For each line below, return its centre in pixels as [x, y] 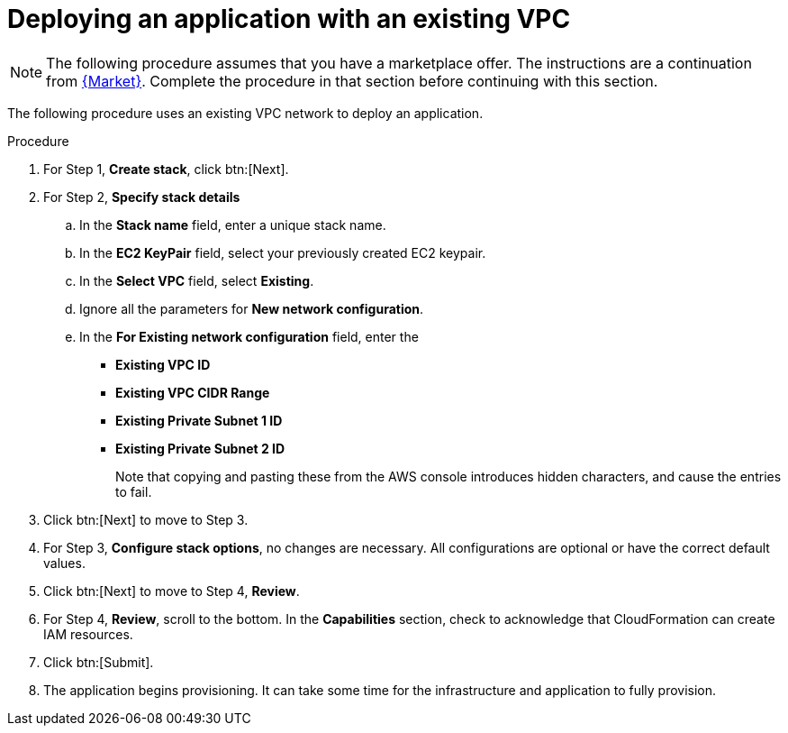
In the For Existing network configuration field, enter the [249, 336]
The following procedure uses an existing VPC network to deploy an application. [245, 113]
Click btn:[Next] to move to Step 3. [146, 519]
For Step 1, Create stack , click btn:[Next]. [166, 169]
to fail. [134, 491]
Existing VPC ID [163, 364]
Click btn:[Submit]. [99, 662]
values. [64, 563]
